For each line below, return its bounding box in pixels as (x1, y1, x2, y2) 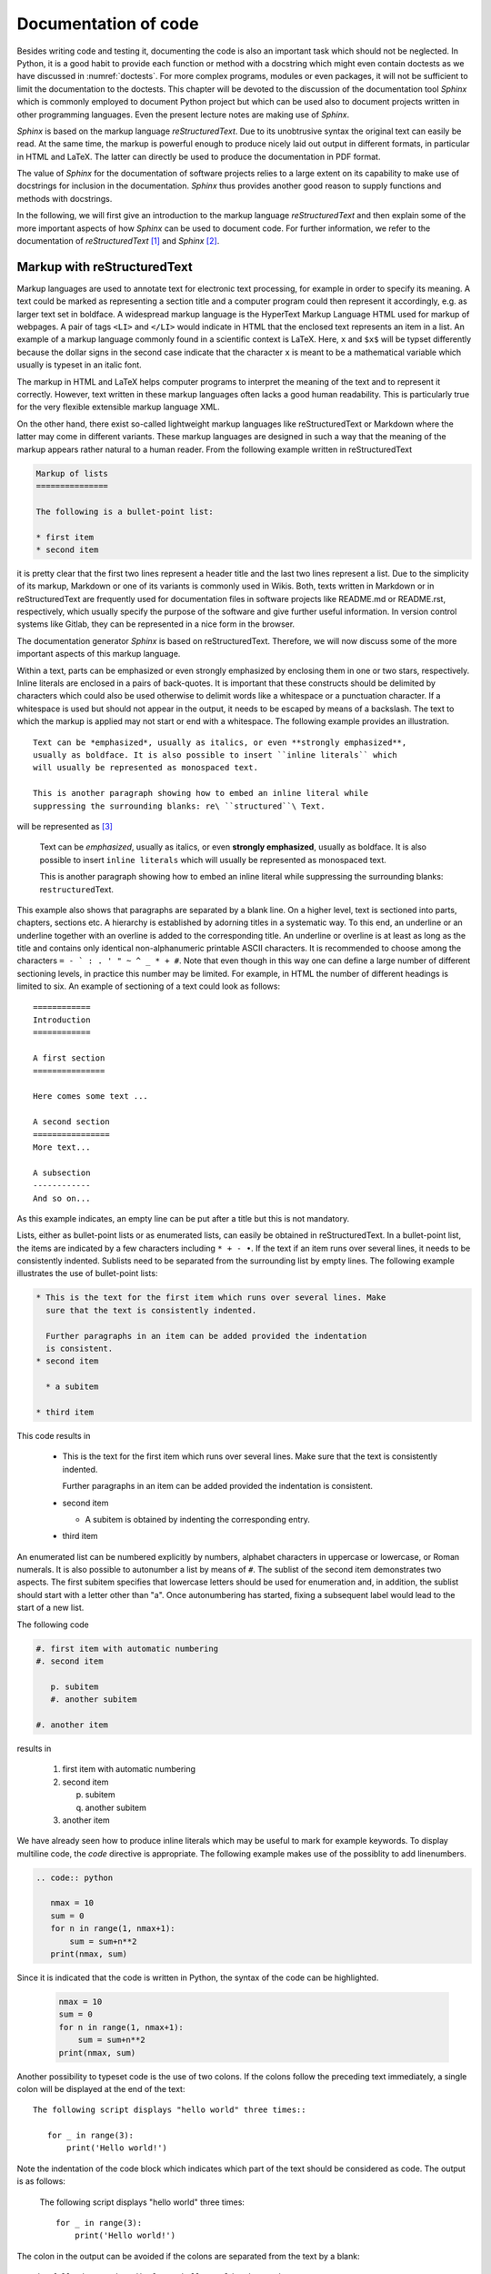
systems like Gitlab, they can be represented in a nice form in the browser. (16, 619, 296, 629)
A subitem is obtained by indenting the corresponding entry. (85, 1514, 311, 1524)
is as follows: (16, 2176, 65, 2187)
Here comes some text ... (33, 1092, 149, 1102)
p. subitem (50, 1681, 99, 1692)
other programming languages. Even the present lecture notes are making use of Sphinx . (16, 109, 350, 120)
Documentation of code (16, 14, 199, 34)
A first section (33, 1053, 105, 1063)
